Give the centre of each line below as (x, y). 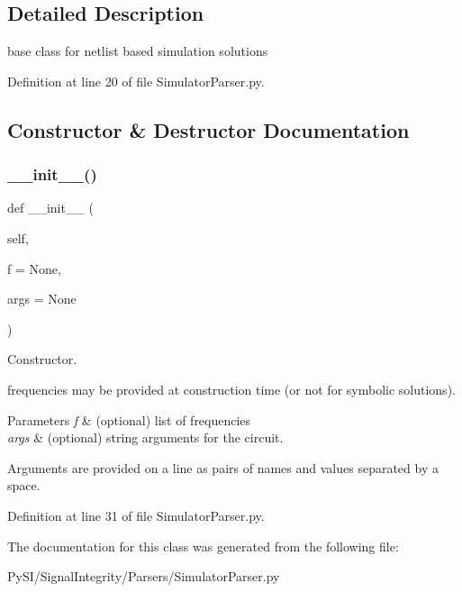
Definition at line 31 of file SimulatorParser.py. (136, 515)
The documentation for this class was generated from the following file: (203, 546)
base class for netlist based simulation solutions (138, 51)
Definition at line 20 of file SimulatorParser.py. (136, 81)
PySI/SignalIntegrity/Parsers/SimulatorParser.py (144, 576)
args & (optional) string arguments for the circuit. (145, 437)
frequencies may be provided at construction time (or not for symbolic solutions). (231, 389)
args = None (42, 299)
